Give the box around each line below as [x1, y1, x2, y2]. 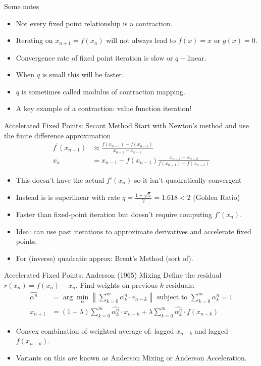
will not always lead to [106, 35, 176, 45]
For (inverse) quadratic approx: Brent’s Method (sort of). [16, 252, 193, 263]
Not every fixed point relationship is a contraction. [16, 18, 173, 28]
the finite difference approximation [4, 130, 111, 140]
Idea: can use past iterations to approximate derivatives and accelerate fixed [16, 226, 251, 236]
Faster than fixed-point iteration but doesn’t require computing [16, 208, 213, 219]
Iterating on [16, 35, 53, 45]
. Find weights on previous [75, 279, 158, 290]
